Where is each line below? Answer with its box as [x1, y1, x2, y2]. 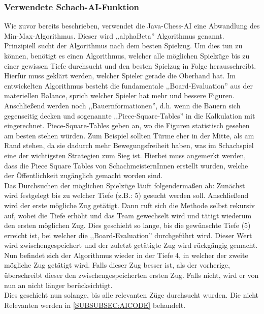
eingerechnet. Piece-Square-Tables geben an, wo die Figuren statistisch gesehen [4, 120, 250, 131]
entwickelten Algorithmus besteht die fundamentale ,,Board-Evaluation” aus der [4, 80, 253, 91]
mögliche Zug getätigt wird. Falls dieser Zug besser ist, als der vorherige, [4, 260, 230, 270]
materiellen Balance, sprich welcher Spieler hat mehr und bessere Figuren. [4, 90, 235, 101]
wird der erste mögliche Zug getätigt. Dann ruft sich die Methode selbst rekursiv [4, 199, 255, 210]
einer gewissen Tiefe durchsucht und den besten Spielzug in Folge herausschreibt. [4, 60, 256, 71]
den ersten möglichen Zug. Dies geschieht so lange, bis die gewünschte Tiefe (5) [4, 220, 251, 231]
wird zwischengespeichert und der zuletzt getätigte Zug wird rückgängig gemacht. [4, 240, 258, 250]
